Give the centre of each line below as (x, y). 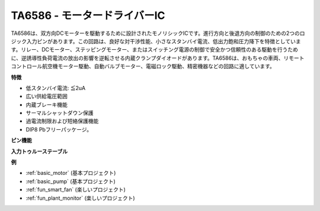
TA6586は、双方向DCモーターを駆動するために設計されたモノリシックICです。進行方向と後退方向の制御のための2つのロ (158, 33)
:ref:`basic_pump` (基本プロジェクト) (71, 181)
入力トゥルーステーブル (39, 151)
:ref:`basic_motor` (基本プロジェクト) (71, 173)
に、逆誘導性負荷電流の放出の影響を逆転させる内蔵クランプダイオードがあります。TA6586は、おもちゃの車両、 (147, 58)
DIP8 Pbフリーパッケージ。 (59, 129)
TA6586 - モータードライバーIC (88, 15)
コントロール (27, 66)
